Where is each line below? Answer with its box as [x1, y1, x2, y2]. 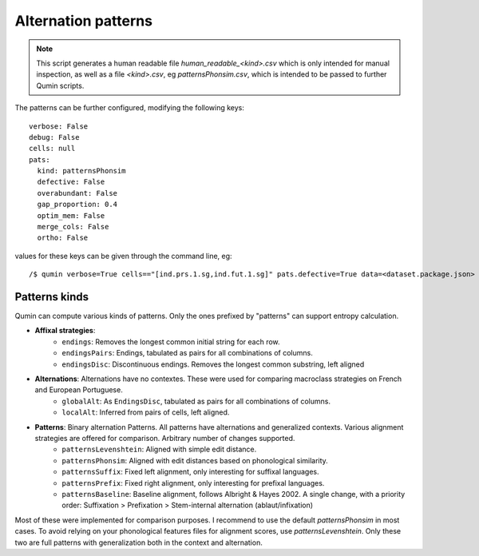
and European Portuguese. [34, 385, 123, 395]
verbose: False [29, 121, 89, 131]
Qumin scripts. [36, 81, 85, 90]
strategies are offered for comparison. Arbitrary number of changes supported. [34, 434, 295, 443]
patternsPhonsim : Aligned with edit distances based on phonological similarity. [61, 455, 329, 465]
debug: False [29, 133, 80, 141]
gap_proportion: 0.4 [37, 200, 118, 209]
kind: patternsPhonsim [37, 166, 126, 176]
